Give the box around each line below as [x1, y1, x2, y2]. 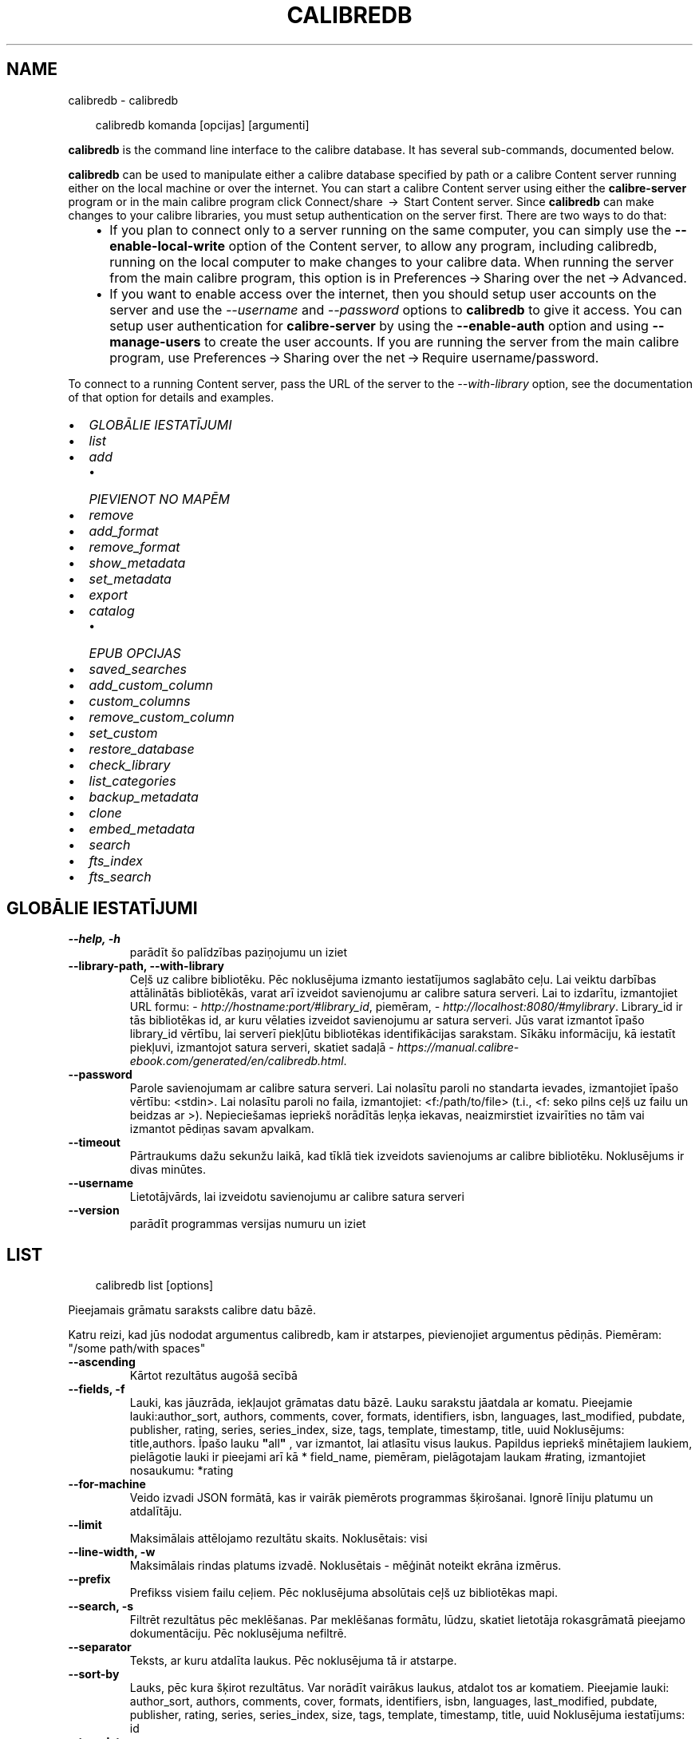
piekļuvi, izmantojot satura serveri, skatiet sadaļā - [129, 1040, 394, 1055]
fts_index [89, 852, 144, 869]
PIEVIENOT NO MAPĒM [89, 490, 230, 507]
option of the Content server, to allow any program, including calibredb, [228, 237, 658, 254]
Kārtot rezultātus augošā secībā [129, 1369, 298, 1383]
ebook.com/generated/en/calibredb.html [129, 1054, 344, 1068]
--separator [68, 1640, 132, 1654]
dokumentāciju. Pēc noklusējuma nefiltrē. [129, 1626, 347, 1641]
